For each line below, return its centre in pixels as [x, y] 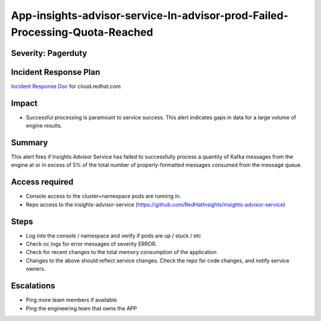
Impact [24, 103]
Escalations [33, 286]
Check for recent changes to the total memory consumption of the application [121, 252]
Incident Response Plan [56, 72]
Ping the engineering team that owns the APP [81, 308]
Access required [42, 182]
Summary [29, 142]
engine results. [44, 126]
